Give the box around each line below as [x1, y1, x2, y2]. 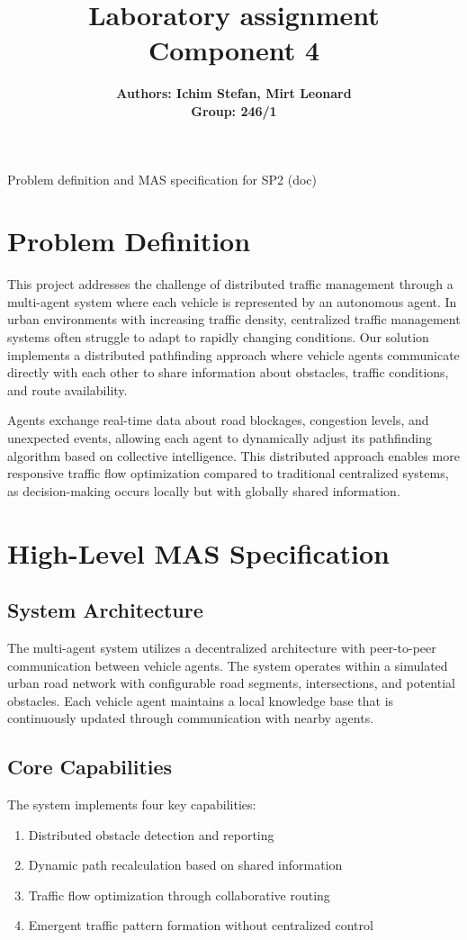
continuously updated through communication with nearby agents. [7, 709, 374, 728]
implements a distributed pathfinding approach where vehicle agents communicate [7, 345, 460, 364]
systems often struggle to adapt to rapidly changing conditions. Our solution [7, 328, 429, 346]
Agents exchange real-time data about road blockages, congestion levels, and [7, 411, 429, 429]
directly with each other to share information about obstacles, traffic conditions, [7, 363, 449, 382]
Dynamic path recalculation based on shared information [28, 855, 343, 874]
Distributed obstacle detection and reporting [28, 825, 274, 844]
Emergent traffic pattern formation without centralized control [28, 916, 373, 935]
